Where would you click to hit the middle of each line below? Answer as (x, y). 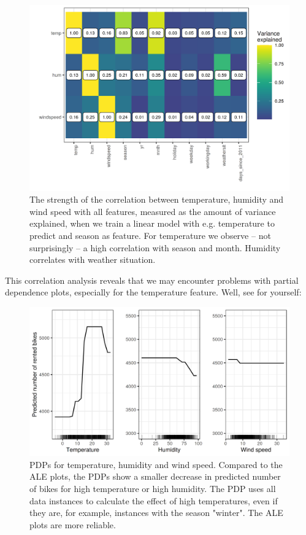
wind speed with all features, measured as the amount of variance (153, 211)
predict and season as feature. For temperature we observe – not (150, 236)
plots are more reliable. (73, 524)
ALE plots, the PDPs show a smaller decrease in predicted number (155, 476)
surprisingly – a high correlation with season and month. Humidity (155, 247)
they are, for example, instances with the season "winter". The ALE (156, 513)
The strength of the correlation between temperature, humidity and (157, 199)
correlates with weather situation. (93, 260)
